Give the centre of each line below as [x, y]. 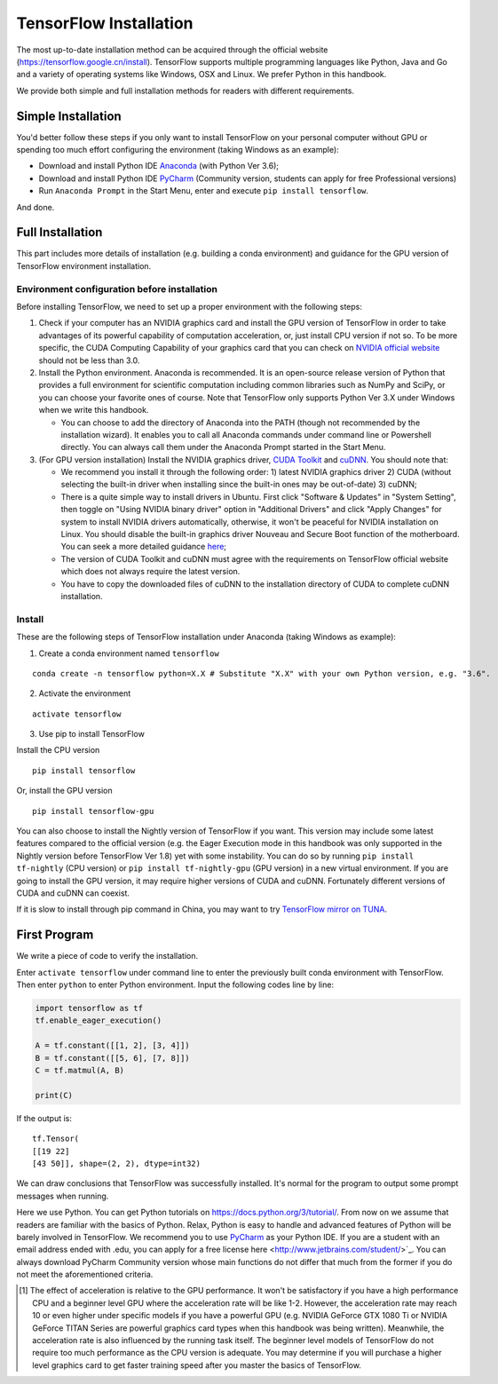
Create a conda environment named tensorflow [129, 653]
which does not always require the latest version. [150, 572]
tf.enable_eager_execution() [99, 1020]
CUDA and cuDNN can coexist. [73, 893]
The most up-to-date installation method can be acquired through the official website [172, 50]
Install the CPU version [58, 750]
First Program [55, 935]
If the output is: [44, 1118]
